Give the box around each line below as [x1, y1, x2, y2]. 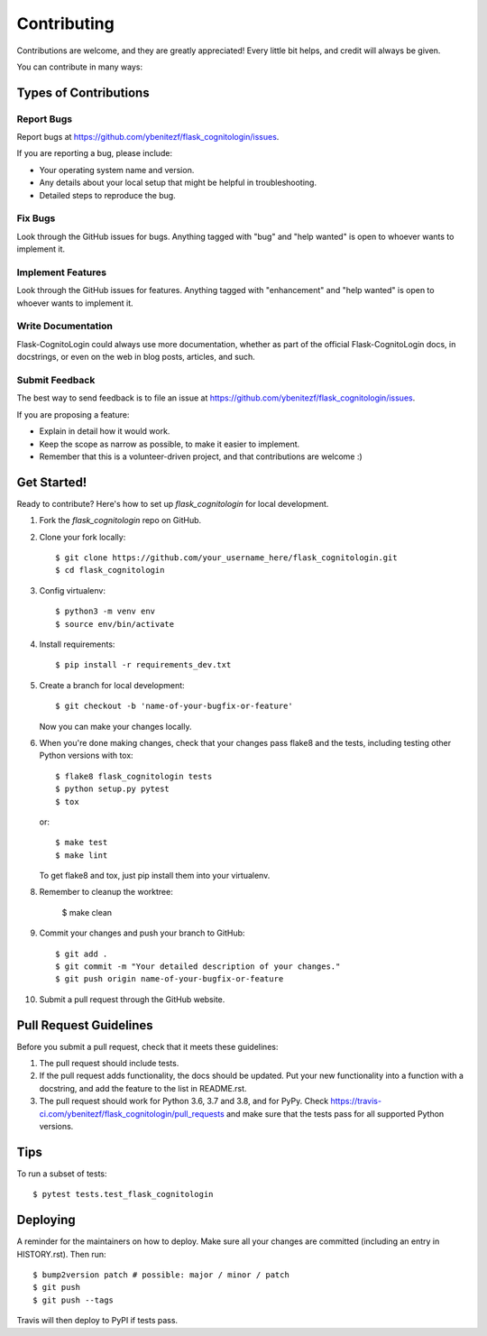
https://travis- [330, 1096, 382, 1107]
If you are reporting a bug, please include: [16, 148, 173, 159]
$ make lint [55, 850, 108, 861]
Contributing [16, 14, 115, 33]
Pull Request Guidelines [16, 1018, 153, 1033]
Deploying [16, 1212, 76, 1228]
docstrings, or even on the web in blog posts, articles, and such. [16, 352, 256, 363]
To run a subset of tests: [16, 1168, 107, 1179]
